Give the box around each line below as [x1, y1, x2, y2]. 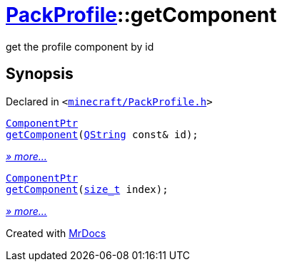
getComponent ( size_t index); [6, 183, 168, 195]
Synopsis [6, 65, 74, 83]
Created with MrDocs [6, 226, 106, 239]
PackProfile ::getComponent [6, 3, 277, 27]
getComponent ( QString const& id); [6, 128, 198, 140]
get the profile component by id [6, 40, 154, 53]
